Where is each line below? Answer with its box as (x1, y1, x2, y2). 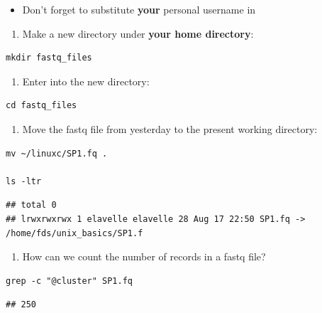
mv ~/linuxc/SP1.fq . (6, 148, 108, 159)
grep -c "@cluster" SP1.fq (6, 275, 133, 286)
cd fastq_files (6, 100, 77, 111)
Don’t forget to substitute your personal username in (22, 2, 256, 16)
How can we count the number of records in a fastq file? (22, 249, 266, 264)
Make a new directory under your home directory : (22, 26, 254, 41)
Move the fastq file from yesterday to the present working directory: (22, 121, 318, 136)
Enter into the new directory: (22, 73, 150, 88)
